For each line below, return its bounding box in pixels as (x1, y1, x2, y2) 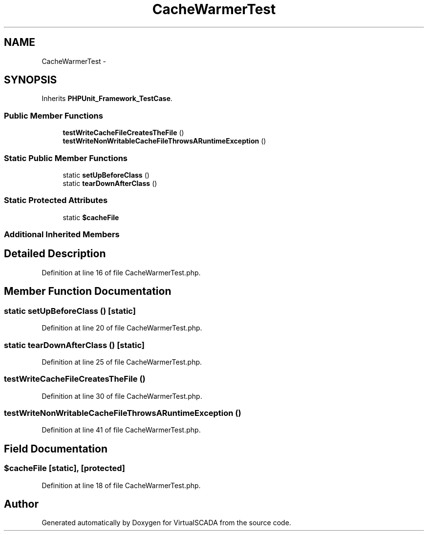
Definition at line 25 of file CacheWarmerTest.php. (42, 357, 202, 366)
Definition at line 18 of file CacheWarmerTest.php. (42, 481, 201, 490)
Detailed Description (4, 247, 106, 260)
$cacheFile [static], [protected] (4, 463, 126, 473)
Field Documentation (4, 442, 107, 455)
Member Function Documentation (4, 285, 171, 298)
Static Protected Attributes (4, 195, 108, 206)
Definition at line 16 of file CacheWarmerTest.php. (42, 268, 201, 277)
